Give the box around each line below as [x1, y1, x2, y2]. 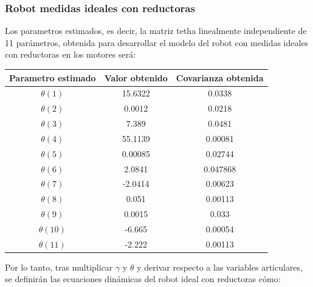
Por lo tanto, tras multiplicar [5, 260, 113, 273]
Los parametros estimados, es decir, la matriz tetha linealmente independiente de [5, 24, 307, 37]
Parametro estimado [9, 71, 96, 84]
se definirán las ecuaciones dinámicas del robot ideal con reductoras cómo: [5, 272, 281, 285]
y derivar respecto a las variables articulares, [137, 260, 303, 273]
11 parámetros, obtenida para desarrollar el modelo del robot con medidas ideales [5, 36, 309, 49]
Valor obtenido [104, 71, 168, 84]
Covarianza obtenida [176, 71, 264, 84]
